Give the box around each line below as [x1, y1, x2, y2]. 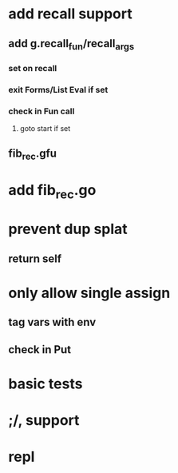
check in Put [8, 343, 72, 356]
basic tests [8, 375, 83, 392]
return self [8, 252, 62, 265]
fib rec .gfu [8, 147, 57, 162]
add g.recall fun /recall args [8, 37, 134, 52]
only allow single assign [8, 284, 171, 302]
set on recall [8, 62, 57, 74]
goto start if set [19, 123, 71, 133]
